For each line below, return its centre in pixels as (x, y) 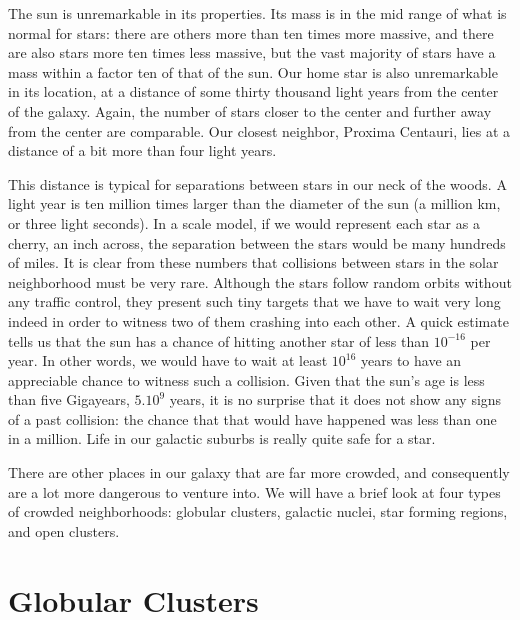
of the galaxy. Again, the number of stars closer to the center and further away (250, 110)
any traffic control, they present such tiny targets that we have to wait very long (254, 301)
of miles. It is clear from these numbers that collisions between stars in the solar (253, 262)
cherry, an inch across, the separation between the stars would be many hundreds (257, 242)
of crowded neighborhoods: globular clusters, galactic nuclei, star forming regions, (258, 511)
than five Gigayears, (69, 399)
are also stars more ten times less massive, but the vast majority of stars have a (252, 52)
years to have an (411, 360)
